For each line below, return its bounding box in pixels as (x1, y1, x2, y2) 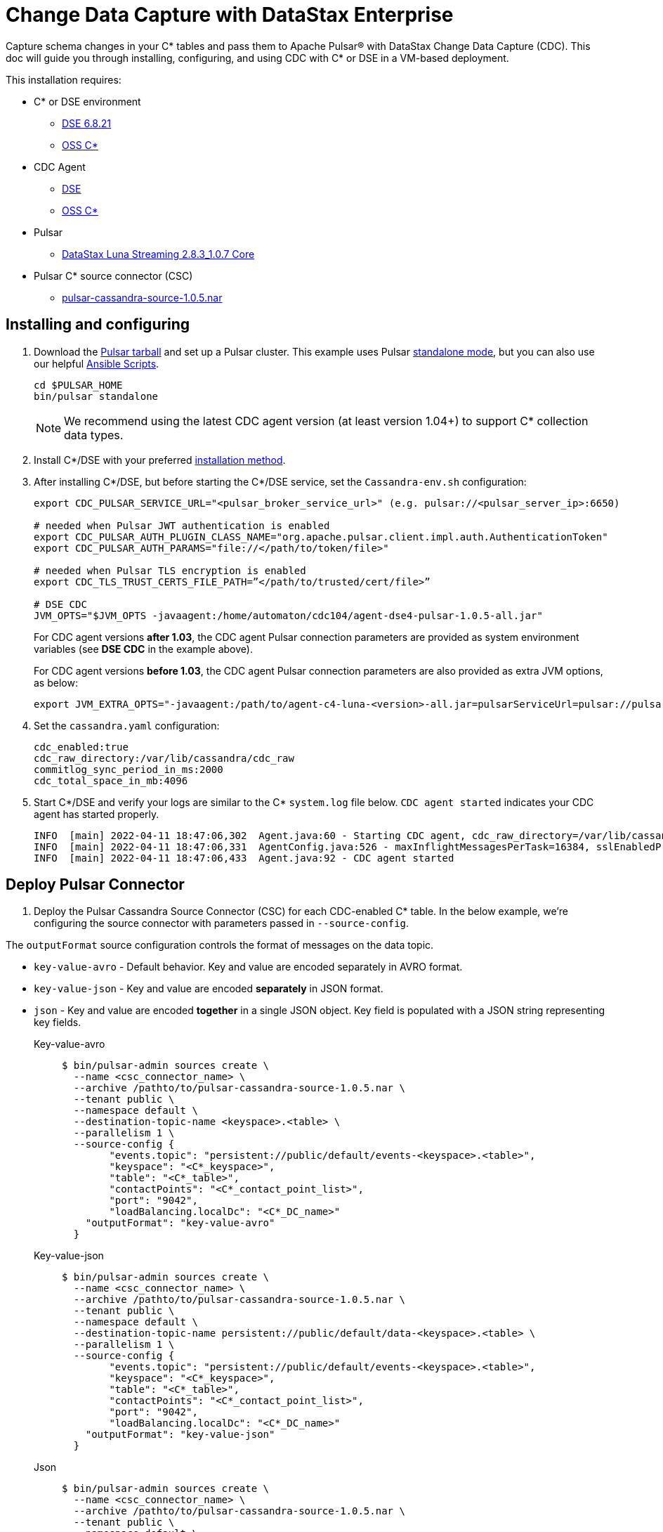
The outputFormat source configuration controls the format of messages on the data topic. (6, 939, 434, 952)
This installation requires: (6, 73, 122, 86)
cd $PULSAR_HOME (34, 379, 123, 391)
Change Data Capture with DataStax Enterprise (6, 3, 454, 27)
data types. (64, 427, 124, 442)
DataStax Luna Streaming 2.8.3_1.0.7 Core (62, 247, 255, 260)
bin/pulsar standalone (34, 390, 159, 402)
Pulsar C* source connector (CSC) (34, 269, 193, 282)
